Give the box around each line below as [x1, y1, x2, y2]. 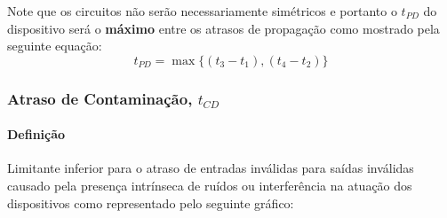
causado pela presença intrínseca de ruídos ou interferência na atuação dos [7, 176, 412, 195]
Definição [7, 125, 66, 144]
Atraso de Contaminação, [7, 87, 193, 109]
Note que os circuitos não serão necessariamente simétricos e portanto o [7, 2, 397, 19]
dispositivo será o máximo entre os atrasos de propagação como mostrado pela [7, 19, 440, 37]
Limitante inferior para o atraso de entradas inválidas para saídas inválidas [7, 159, 414, 177]
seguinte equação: [7, 36, 102, 55]
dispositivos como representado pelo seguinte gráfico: [7, 193, 294, 212]
